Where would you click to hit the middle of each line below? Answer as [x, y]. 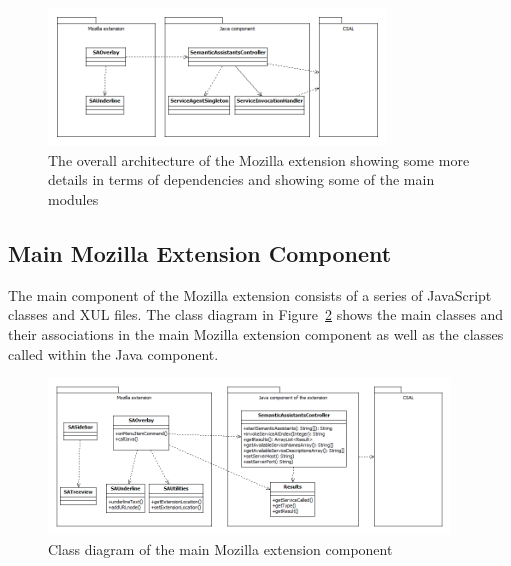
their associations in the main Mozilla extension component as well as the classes [256, 333]
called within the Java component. [113, 353]
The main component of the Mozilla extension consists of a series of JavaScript [250, 294]
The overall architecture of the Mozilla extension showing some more [259, 159]
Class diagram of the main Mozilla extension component [220, 548]
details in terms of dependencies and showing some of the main [241, 179]
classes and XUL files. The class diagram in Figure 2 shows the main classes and [256, 314]
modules [73, 198]
